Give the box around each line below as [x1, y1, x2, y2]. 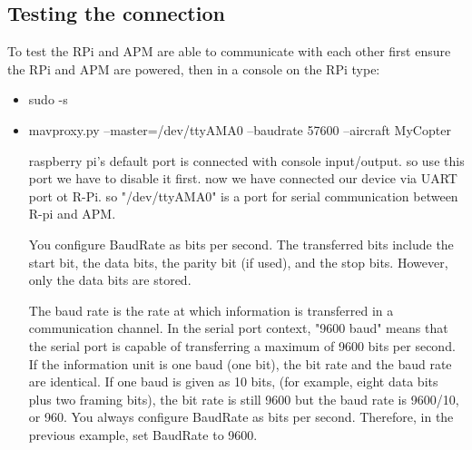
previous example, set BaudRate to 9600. [28, 425, 258, 444]
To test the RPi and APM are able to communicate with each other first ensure [7, 42, 451, 61]
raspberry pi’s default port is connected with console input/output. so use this [28, 151, 465, 170]
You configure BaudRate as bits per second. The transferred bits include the [28, 234, 454, 253]
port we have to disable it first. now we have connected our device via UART [28, 169, 457, 188]
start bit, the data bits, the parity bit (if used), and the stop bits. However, [28, 252, 448, 271]
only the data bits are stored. [28, 270, 192, 289]
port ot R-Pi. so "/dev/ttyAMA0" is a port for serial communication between [28, 186, 458, 205]
